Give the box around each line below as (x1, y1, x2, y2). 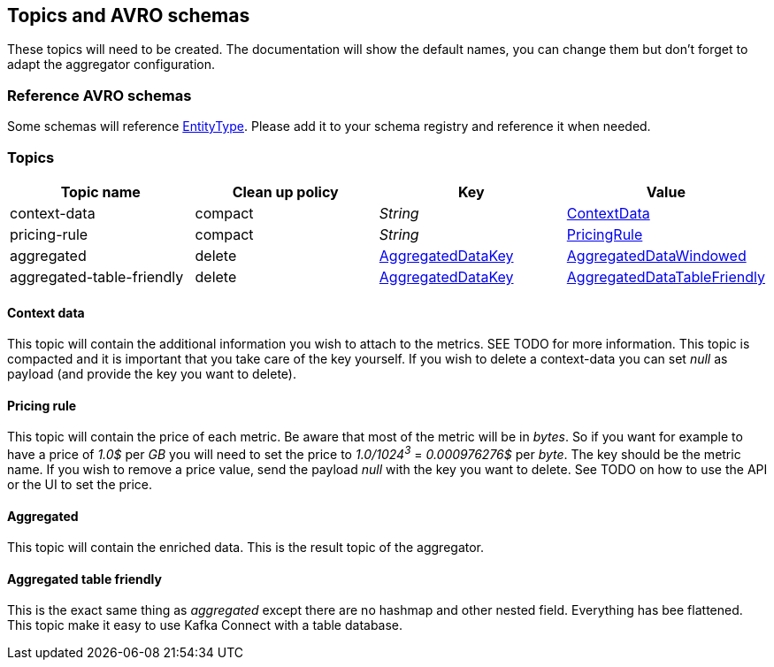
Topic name (60, 182, 141, 201)
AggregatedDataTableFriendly (566, 267, 765, 286)
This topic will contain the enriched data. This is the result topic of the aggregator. (7, 540, 485, 556)
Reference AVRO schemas (7, 86, 192, 104)
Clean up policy (232, 182, 339, 201)
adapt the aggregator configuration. (7, 57, 215, 73)
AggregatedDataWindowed (566, 246, 747, 264)
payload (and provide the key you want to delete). (7, 366, 296, 382)
